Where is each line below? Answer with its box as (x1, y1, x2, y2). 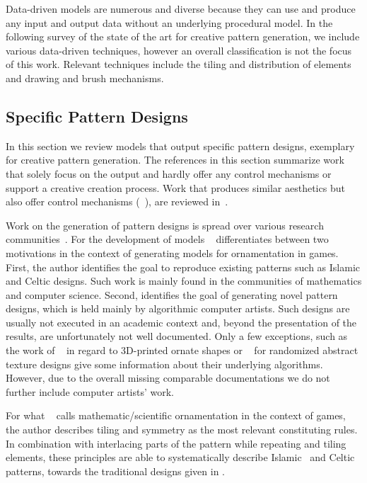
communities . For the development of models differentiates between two (6, 232, 329, 246)
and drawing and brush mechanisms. (6, 70, 164, 85)
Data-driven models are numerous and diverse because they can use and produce (6, 1, 356, 16)
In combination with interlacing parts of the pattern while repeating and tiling (6, 436, 346, 450)
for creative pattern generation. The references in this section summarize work (6, 152, 344, 167)
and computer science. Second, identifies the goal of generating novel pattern (6, 287, 338, 302)
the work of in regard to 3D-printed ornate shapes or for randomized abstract (6, 343, 359, 358)
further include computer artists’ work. (6, 384, 174, 399)
